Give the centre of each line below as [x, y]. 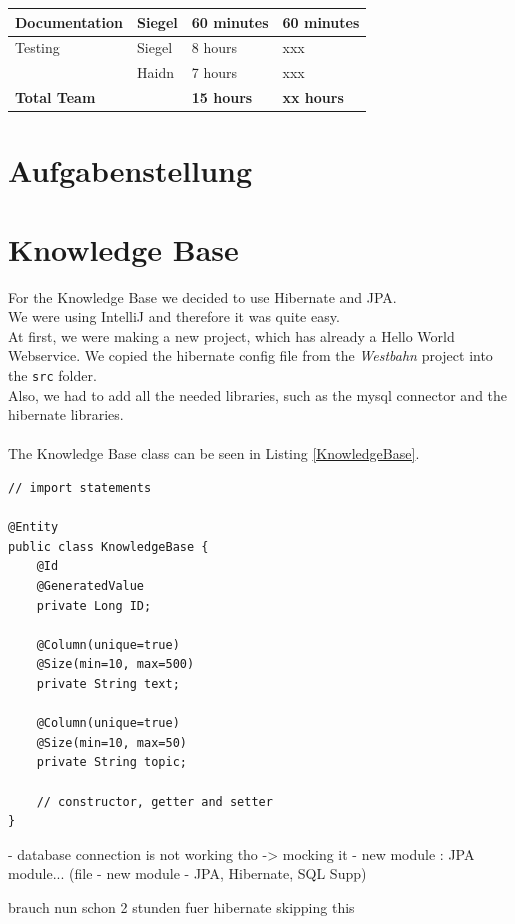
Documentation [69, 21]
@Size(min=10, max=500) [115, 664]
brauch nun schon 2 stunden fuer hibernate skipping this [181, 906]
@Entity [33, 527]
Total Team [55, 97]
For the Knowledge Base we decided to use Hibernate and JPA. [202, 296]
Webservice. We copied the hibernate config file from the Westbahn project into [250, 355]
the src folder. [52, 375]
